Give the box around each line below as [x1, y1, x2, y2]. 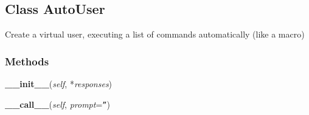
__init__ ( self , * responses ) [5, 77, 113, 90]
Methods [5, 53, 49, 68]
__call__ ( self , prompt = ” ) [5, 97, 110, 110]
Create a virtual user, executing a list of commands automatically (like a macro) [5, 28, 305, 41]
